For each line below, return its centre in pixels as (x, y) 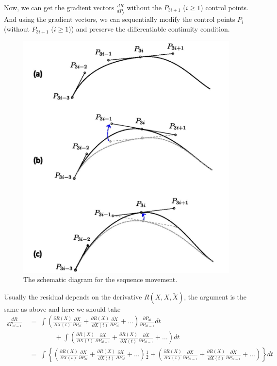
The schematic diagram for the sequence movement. (100, 279)
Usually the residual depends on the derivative (73, 296)
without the (144, 7)
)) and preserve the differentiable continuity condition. (149, 29)
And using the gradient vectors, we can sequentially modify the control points (120, 19)
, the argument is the (215, 296)
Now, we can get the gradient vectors (59, 7)
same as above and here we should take (62, 308)
